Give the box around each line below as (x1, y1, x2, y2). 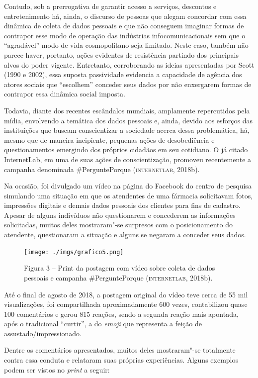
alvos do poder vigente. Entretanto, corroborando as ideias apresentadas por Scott (4, 59, 255, 70)
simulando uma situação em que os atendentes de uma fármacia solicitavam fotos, (4, 190, 253, 200)
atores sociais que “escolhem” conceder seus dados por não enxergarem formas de (4, 79, 252, 89)
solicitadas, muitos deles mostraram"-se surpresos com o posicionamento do (4, 219, 233, 230)
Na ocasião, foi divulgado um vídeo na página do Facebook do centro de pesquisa (4, 181, 252, 191)
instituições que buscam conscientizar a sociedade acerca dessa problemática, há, (4, 125, 250, 135)
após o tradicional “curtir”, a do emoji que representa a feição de (4, 318, 202, 329)
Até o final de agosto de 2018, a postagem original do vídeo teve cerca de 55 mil (4, 289, 248, 299)
